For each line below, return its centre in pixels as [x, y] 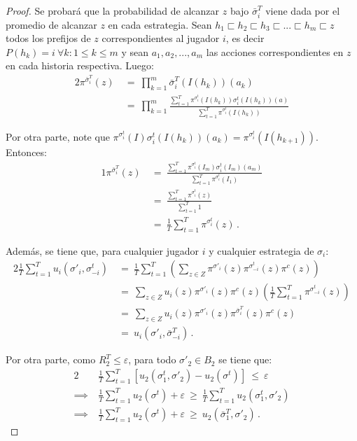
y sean [135, 51]
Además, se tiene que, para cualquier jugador [102, 250]
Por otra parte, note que [58, 136]
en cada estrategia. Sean [160, 24]
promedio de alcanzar [51, 24]
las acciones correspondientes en [275, 51]
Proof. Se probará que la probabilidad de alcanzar [113, 10]
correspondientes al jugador [161, 38]
